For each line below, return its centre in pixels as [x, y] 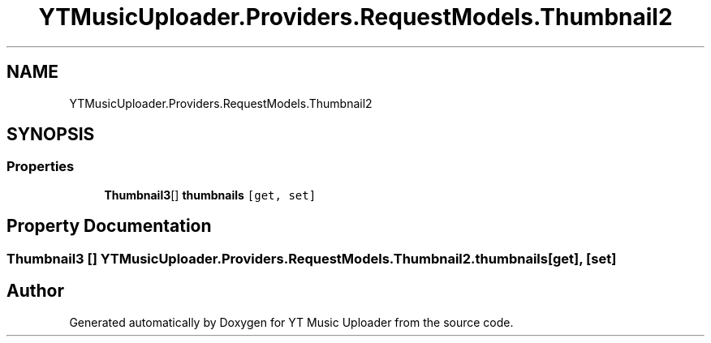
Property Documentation [109, 226]
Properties [41, 167]
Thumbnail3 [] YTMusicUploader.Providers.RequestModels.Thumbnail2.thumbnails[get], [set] [312, 258]
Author [35, 291]
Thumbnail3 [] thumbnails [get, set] [210, 195]
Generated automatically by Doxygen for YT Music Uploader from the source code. [291, 322]
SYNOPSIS [51, 135]
